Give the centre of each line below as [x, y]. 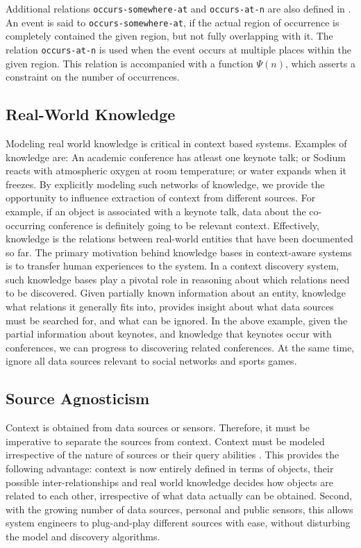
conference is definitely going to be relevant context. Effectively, [184, 225]
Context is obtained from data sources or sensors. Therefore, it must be [158, 427]
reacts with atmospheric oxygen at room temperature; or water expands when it [176, 171]
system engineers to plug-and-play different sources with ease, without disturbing [178, 523]
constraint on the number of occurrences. [93, 77]
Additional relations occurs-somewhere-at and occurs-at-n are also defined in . [178, 8]
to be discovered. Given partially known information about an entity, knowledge [176, 293]
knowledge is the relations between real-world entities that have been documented [179, 239]
